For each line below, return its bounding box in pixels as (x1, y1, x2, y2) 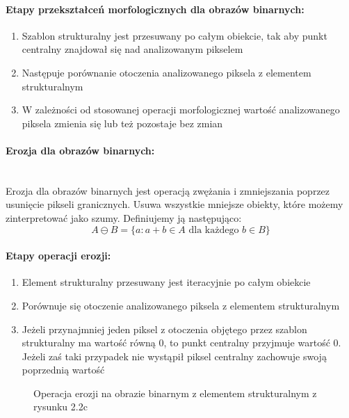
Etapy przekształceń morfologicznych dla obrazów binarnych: (6, 1, 305, 16)
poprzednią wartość (22, 362, 105, 377)
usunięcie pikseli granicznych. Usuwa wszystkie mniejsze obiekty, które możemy (6, 197, 343, 211)
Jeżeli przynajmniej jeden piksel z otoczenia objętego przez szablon (22, 321, 307, 336)
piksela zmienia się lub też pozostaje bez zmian (22, 115, 223, 130)
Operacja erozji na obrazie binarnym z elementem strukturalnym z (33, 385, 317, 400)
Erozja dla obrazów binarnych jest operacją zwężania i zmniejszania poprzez (6, 183, 330, 198)
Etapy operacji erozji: (6, 248, 111, 263)
